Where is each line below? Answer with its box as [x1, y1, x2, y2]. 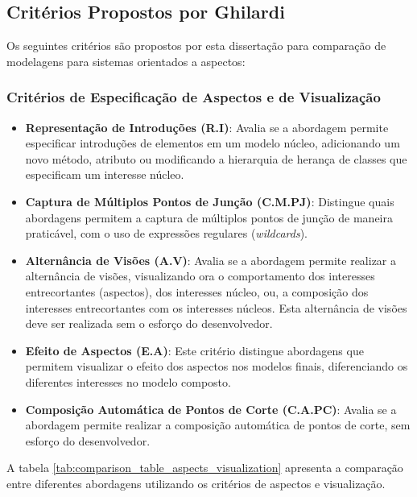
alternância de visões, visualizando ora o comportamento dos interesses [25, 267, 375, 284]
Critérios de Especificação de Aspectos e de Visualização [6, 87, 381, 107]
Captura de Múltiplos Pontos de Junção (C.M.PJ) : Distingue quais [25, 193, 394, 209]
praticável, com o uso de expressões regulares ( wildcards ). [25, 225, 308, 242]
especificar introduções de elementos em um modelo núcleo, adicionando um [25, 135, 400, 151]
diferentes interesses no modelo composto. [25, 373, 231, 390]
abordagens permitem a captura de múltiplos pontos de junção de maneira [25, 209, 393, 226]
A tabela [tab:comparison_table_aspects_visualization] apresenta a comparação [6, 459, 403, 476]
